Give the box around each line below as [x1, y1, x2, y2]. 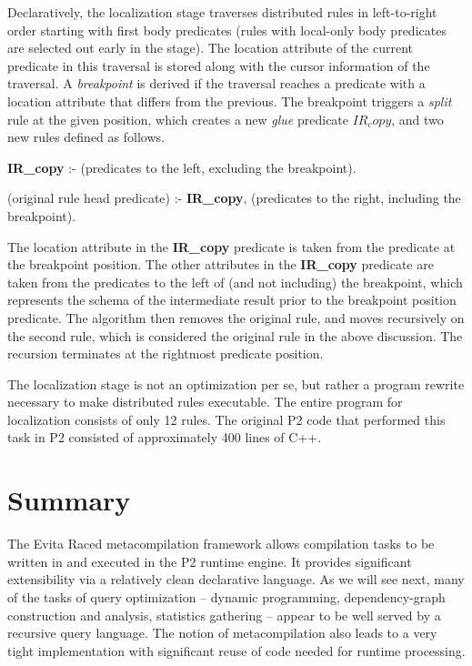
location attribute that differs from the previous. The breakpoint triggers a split [7, 91, 452, 110]
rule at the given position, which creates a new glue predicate [7, 109, 349, 128]
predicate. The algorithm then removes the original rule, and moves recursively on [7, 308, 465, 327]
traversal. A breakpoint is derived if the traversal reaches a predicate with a [7, 74, 426, 93]
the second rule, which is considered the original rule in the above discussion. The [7, 326, 463, 345]
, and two [391, 109, 444, 128]
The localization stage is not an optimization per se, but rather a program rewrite [7, 374, 465, 393]
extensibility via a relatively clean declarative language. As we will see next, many [7, 570, 465, 589]
